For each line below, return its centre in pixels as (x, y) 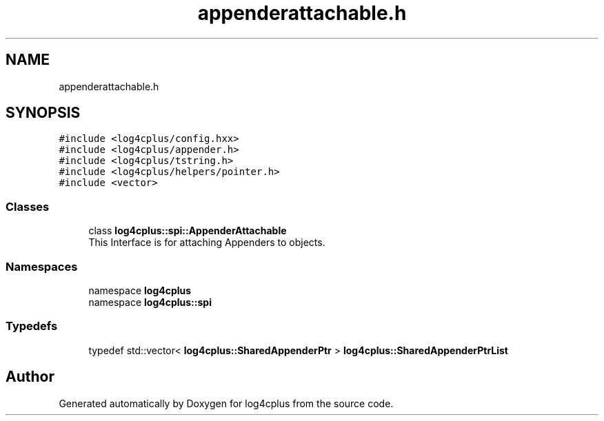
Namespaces (42, 266)
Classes (28, 206)
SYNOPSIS (43, 113)
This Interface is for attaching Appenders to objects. (207, 243)
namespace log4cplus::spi (150, 302)
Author (30, 377)
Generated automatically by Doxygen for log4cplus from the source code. (226, 403)
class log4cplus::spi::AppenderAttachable (188, 231)
